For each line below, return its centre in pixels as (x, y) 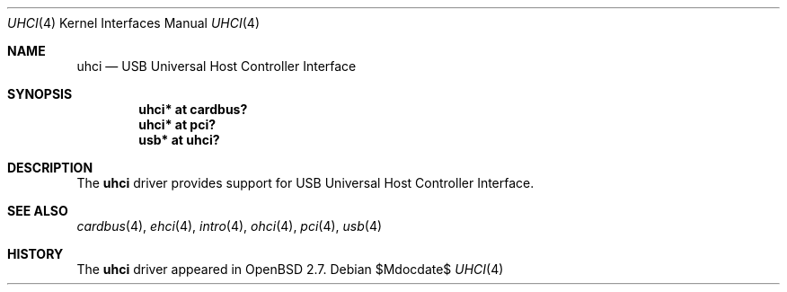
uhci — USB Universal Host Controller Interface (217, 66)
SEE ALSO (38, 211)
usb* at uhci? (179, 140)
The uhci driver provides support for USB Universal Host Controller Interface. (305, 183)
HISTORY (35, 254)
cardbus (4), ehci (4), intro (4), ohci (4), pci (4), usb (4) (230, 226)
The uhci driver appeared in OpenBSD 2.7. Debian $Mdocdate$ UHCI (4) (290, 269)
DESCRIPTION (50, 168)
